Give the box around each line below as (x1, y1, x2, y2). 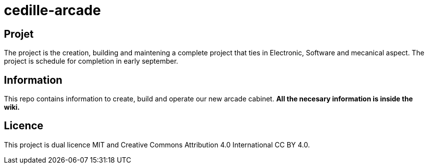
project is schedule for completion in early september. (4, 57, 178, 66)
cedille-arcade (4, 2, 101, 19)
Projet (4, 27, 34, 40)
